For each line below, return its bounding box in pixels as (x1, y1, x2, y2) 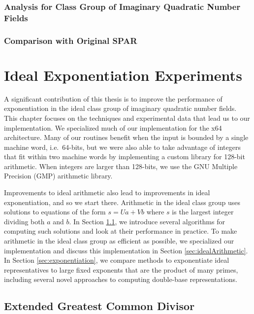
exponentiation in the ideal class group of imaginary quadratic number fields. (4, 103, 237, 113)
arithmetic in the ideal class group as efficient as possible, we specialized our (4, 236, 234, 246)
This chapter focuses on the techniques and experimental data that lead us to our (4, 112, 250, 123)
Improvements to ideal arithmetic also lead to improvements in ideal (4, 187, 210, 198)
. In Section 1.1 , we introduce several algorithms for (69, 216, 225, 226)
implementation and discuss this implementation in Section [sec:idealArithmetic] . (4, 245, 248, 255)
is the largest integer (172, 207, 234, 217)
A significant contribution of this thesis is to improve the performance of (4, 93, 222, 104)
